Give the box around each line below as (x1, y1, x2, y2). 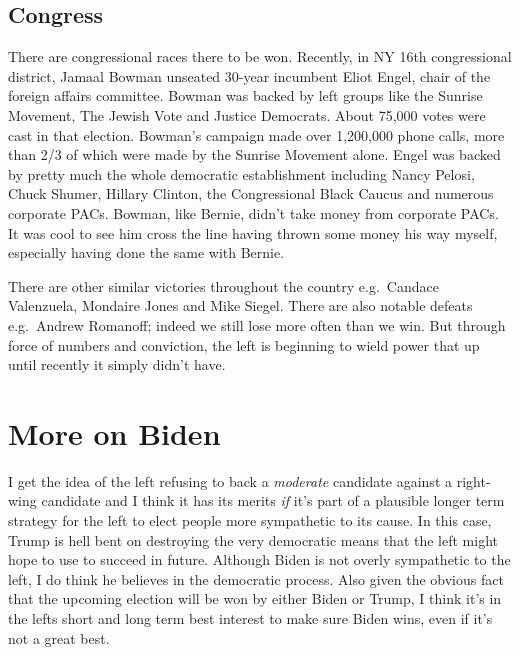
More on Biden (8, 412, 221, 453)
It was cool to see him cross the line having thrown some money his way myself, (8, 222, 498, 243)
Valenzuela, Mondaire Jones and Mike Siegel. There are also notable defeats (8, 295, 473, 316)
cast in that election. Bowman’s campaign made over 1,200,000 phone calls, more (8, 124, 505, 145)
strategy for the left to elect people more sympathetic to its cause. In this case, (8, 510, 492, 531)
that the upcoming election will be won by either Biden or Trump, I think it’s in (8, 588, 502, 609)
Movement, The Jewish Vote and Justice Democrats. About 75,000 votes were (8, 104, 486, 125)
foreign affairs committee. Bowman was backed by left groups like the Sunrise (8, 85, 483, 106)
